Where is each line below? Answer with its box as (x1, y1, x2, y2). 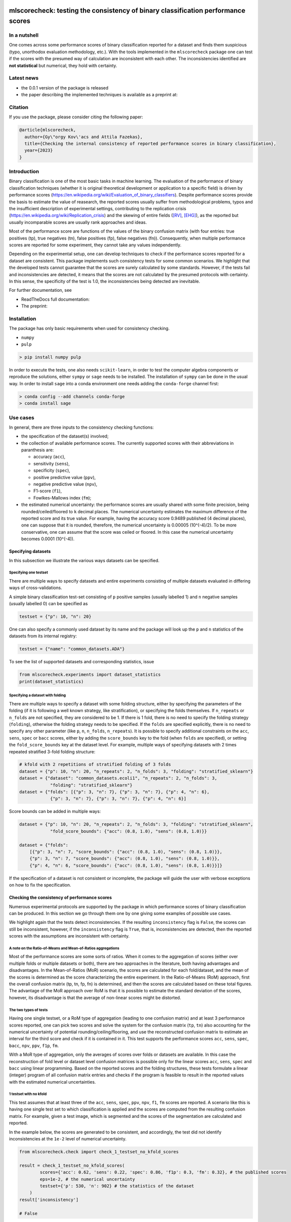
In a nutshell (9, 32, 39, 39)
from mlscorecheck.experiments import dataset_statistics (19, 672, 161, 677)
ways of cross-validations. (9, 585, 62, 591)
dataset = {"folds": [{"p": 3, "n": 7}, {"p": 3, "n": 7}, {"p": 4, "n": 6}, (19, 789, 210, 795)
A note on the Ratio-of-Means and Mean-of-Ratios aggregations (9, 946, 119, 951)
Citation (9, 104, 29, 110)
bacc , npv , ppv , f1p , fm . (9, 1043, 59, 1048)
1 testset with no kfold (9, 1091, 47, 1097)
